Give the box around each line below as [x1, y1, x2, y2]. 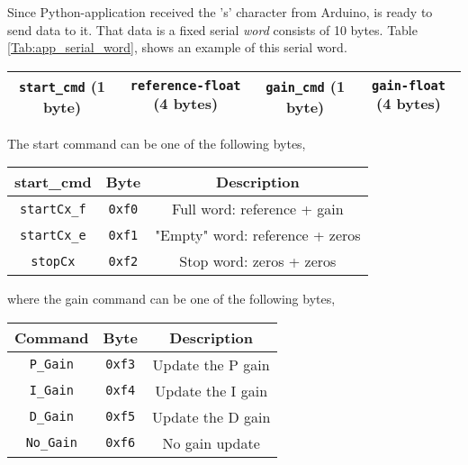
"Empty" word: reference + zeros [155, 224, 361, 246]
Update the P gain [152, 353, 270, 375]
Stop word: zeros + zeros [179, 251, 337, 272]
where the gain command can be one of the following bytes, [7, 289, 336, 308]
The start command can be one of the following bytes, [7, 133, 306, 152]
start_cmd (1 [18, 75, 106, 96]
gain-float [372, 78, 445, 94]
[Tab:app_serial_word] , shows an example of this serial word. [7, 38, 347, 57]
